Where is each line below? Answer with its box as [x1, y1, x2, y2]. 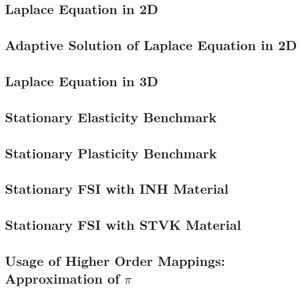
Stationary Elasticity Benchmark [5, 107, 217, 126]
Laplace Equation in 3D [5, 71, 159, 90]
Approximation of [5, 269, 120, 288]
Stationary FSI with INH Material [5, 179, 229, 198]
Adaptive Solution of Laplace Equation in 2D [5, 35, 297, 54]
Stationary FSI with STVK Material [5, 215, 242, 234]
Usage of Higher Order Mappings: [5, 251, 226, 270]
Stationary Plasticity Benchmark [5, 143, 217, 162]
